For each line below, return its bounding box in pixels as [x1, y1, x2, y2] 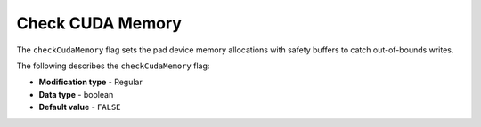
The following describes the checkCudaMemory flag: [16, 60, 210, 71]
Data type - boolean [38, 89, 114, 99]
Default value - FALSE [38, 102, 121, 113]
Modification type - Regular [38, 76, 143, 88]
